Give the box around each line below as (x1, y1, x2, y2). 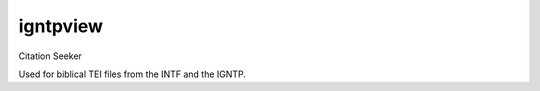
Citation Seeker (18, 50, 82, 62)
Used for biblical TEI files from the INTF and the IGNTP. (18, 68, 247, 80)
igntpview (18, 15, 104, 37)
